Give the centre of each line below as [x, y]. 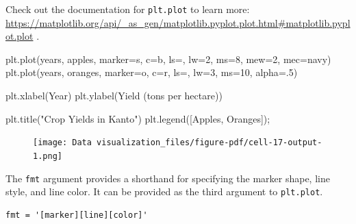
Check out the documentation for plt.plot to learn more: [128, 9]
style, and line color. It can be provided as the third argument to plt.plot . [164, 191]
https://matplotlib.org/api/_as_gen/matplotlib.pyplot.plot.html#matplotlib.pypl [178, 22]
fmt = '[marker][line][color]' [77, 215]
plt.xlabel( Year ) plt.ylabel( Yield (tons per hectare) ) [114, 96]
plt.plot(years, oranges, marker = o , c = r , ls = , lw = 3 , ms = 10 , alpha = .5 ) [152, 72]
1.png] [48, 156]
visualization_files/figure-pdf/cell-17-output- [209, 143]
